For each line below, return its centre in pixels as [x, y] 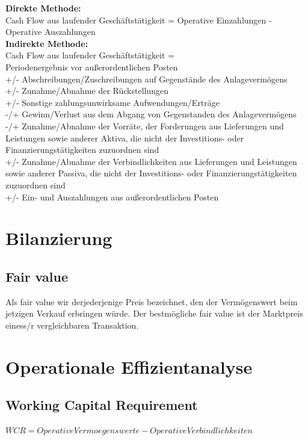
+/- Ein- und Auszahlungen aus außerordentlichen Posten [112, 197]
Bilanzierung [59, 238]
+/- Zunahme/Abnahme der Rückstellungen [87, 91]
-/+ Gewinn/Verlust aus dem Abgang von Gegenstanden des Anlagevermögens [151, 114]
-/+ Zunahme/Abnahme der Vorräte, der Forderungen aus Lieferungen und [145, 125]
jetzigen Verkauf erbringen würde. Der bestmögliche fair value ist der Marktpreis [154, 313]
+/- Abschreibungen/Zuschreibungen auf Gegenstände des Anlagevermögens [146, 79]
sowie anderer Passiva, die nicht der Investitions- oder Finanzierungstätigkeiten [151, 173]
